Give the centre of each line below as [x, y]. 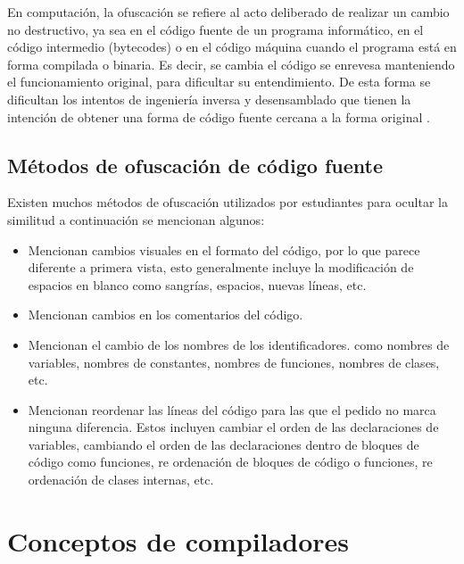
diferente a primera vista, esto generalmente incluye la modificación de [221, 267]
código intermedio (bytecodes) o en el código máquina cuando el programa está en [232, 47]
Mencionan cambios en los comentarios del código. [166, 315]
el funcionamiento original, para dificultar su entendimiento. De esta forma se [219, 82]
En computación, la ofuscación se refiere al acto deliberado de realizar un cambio [228, 12]
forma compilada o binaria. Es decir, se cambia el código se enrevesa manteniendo [231, 64]
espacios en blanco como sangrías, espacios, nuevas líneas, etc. [197, 284]
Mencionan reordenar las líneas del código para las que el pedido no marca [232, 409]
